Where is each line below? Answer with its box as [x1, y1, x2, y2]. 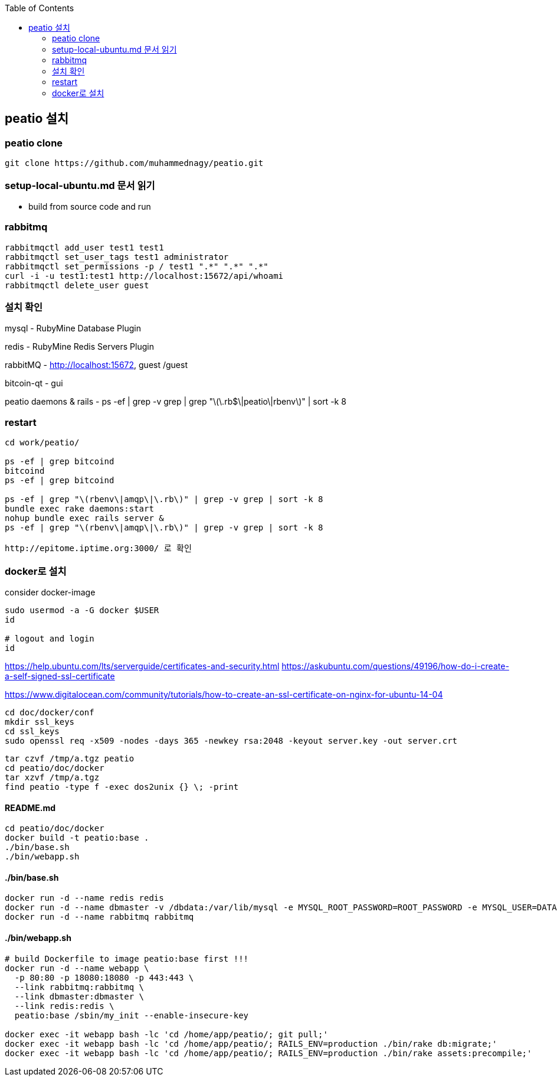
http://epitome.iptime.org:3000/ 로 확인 [5, 543, 192, 553]
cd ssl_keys [5, 726, 60, 736]
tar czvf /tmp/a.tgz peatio [5, 753, 135, 763]
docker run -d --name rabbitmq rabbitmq [5, 912, 194, 922]
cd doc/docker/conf [5, 707, 94, 717]
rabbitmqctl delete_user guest [5, 280, 149, 290]
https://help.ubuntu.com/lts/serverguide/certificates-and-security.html [5, 660, 280, 671]
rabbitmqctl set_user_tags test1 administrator [5, 252, 229, 262]
